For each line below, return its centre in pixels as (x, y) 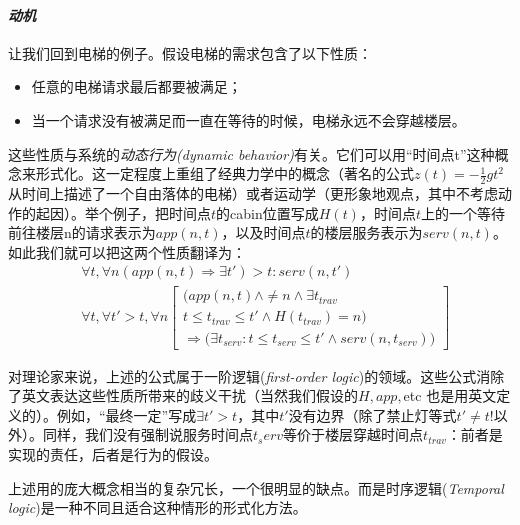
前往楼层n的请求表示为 (82, 232)
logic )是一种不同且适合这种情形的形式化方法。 (157, 507)
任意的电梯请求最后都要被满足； (136, 86)
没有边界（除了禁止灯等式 (372, 414)
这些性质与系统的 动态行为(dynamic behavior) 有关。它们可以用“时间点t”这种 (251, 153)
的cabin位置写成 (267, 212)
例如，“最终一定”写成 (126, 414)
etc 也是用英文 (450, 395)
